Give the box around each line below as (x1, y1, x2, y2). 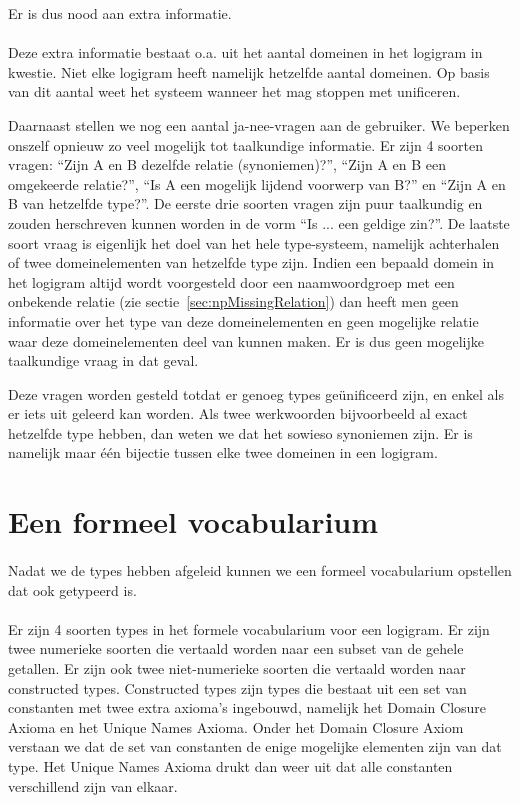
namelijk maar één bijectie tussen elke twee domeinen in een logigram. (8, 442, 438, 463)
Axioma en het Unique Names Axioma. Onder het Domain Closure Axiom (8, 716, 464, 737)
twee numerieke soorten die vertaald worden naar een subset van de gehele (8, 638, 464, 659)
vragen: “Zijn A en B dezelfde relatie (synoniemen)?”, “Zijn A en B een (8, 154, 447, 175)
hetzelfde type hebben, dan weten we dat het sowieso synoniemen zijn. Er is (8, 422, 473, 443)
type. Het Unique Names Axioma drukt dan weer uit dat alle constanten (8, 755, 453, 776)
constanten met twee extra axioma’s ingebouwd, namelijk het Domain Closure (8, 697, 487, 718)
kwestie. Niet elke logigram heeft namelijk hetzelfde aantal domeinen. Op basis (8, 61, 490, 82)
